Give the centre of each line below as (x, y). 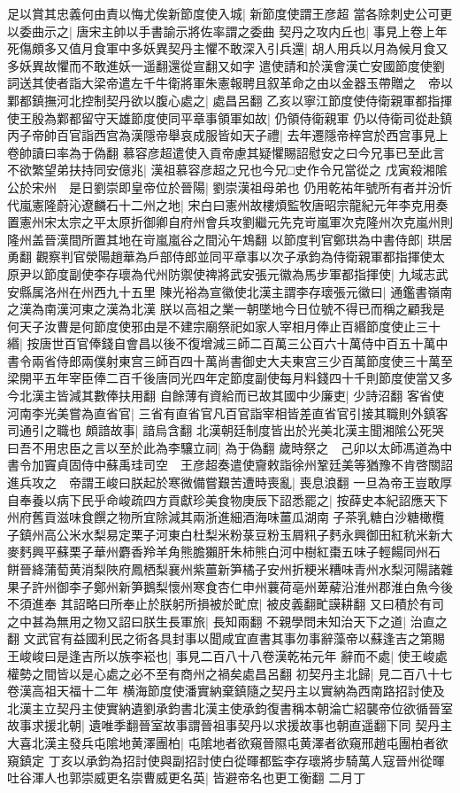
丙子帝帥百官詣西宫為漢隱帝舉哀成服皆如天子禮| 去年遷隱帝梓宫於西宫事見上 (228, 135)
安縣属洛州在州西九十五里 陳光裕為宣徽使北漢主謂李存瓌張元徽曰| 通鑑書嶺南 (230, 291)
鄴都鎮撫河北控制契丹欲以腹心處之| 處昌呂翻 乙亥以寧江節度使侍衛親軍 (211, 100)
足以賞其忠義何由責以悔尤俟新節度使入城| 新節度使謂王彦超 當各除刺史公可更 (230, 13)
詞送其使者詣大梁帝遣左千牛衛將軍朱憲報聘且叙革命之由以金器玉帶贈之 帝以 (230, 83)
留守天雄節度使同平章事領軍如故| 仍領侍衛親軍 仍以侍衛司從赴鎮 (267, 117)
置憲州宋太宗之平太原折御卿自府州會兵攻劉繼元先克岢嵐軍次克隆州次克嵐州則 (230, 222)
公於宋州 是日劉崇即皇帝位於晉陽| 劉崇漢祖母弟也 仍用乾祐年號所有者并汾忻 (230, 187)
